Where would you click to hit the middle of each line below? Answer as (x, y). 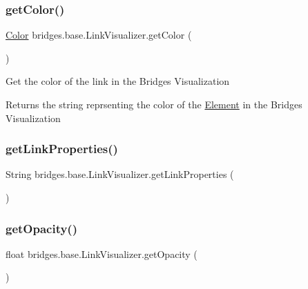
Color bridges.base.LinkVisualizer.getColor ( (99, 35)
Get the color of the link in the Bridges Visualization (118, 81)
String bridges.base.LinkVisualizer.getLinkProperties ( (120, 174)
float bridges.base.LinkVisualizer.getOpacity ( (102, 253)
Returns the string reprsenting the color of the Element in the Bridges (154, 104)
